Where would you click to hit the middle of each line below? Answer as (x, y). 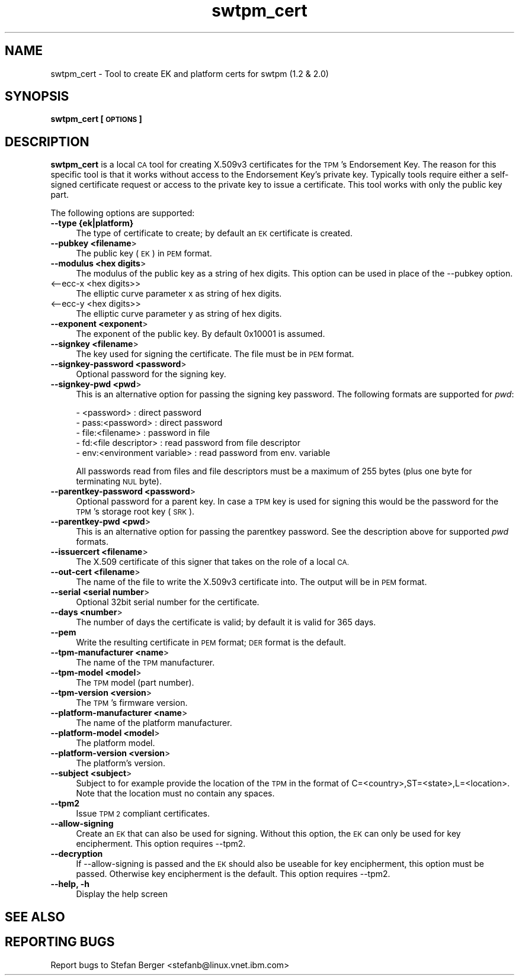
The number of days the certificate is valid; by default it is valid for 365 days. (226, 622)
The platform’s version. (121, 763)
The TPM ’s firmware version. (132, 703)
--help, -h (70, 884)
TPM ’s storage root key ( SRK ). (135, 512)
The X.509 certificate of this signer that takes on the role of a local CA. (212, 562)
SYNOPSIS (37, 97)
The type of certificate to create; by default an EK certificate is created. (214, 233)
